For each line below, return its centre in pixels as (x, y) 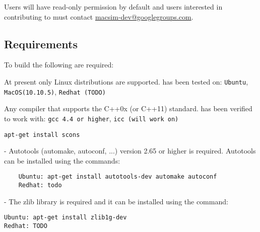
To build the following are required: (59, 65)
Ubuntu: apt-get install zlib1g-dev (66, 218)
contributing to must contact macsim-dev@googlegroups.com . (99, 16)
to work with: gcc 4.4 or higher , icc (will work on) (91, 118)
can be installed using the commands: (62, 160)
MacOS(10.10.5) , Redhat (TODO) (55, 91)
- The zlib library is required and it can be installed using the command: (116, 201)
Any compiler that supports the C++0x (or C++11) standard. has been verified (128, 108)
